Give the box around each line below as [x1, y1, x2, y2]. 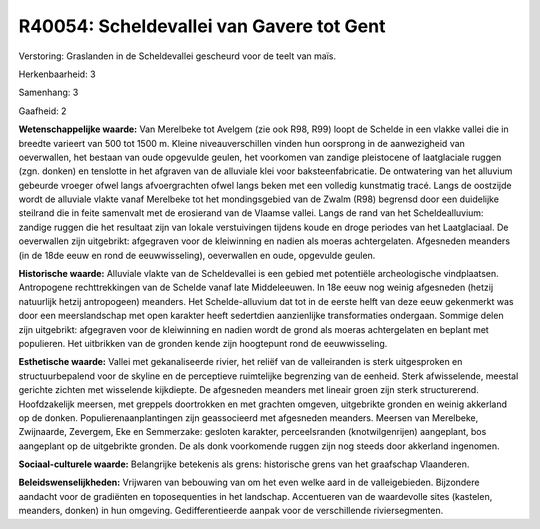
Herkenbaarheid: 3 [18, 68, 96, 80]
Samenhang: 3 [18, 86, 79, 99]
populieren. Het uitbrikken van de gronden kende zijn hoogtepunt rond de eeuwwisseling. [18, 337, 388, 349]
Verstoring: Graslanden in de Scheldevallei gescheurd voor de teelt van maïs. [18, 50, 337, 62]
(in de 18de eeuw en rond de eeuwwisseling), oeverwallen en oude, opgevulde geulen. [18, 249, 376, 261]
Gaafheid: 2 [18, 105, 67, 117]
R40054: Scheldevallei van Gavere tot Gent [18, 15, 386, 37]
